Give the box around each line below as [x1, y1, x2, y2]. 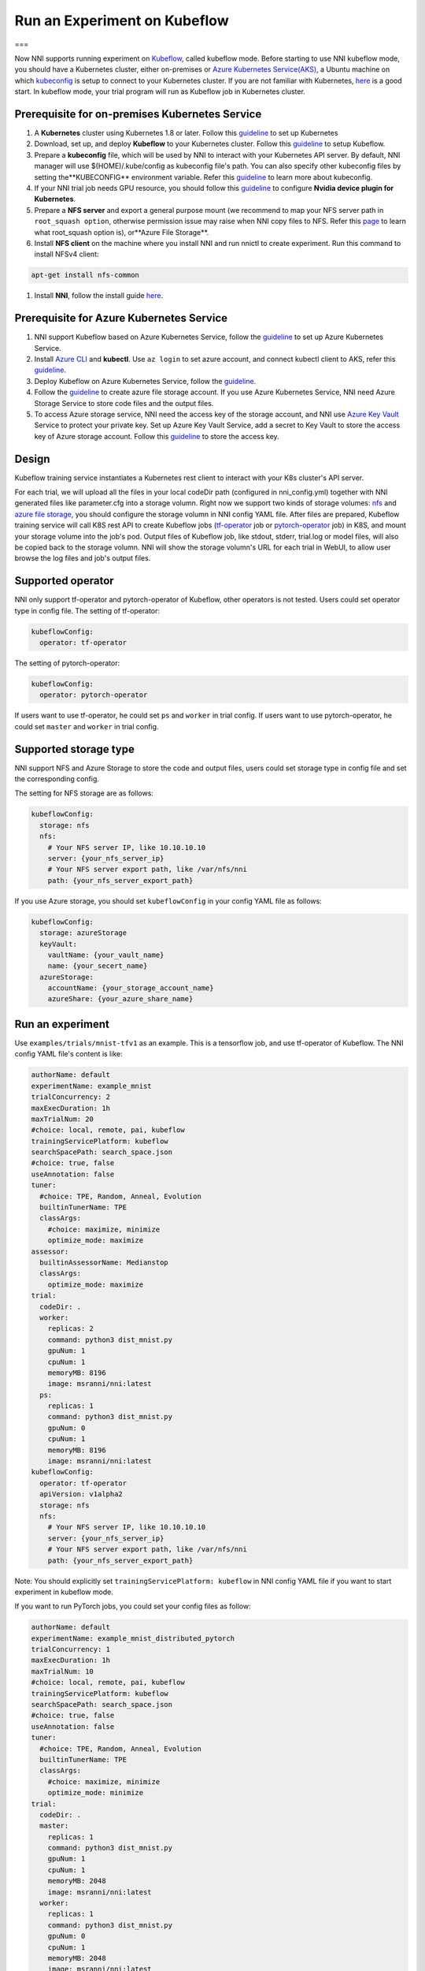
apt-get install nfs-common [31, 270, 139, 280]
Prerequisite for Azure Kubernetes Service [14, 311, 228, 325]
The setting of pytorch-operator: [14, 658, 120, 668]
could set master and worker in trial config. [14, 721, 159, 731]
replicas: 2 [47, 1325, 94, 1333]
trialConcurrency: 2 [31, 1093, 110, 1101]
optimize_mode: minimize [47, 1788, 144, 1798]
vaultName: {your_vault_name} [47, 950, 164, 959]
